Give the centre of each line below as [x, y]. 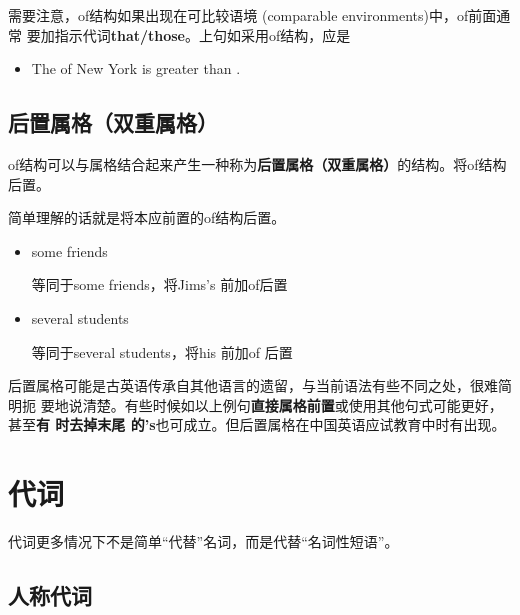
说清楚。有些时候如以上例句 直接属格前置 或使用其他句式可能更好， [285, 404]
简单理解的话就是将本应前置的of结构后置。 [147, 217]
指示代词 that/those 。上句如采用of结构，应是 [202, 34]
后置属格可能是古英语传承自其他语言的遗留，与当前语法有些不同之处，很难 [253, 385]
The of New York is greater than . [136, 68]
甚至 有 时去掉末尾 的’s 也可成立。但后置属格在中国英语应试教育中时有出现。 [257, 424]
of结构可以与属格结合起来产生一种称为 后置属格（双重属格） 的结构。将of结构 [257, 163]
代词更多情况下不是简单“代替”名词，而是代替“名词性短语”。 [203, 541]
